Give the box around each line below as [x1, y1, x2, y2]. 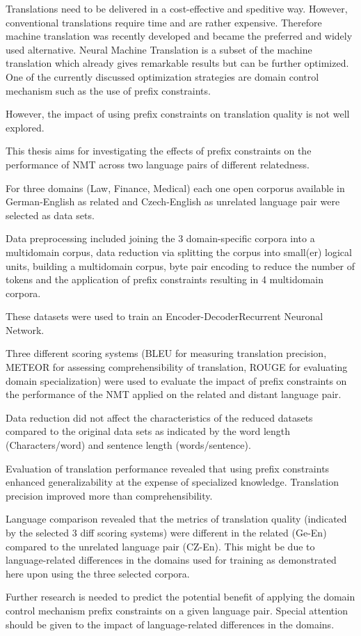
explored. [6, 120, 45, 134]
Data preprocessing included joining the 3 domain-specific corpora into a [6, 231, 315, 246]
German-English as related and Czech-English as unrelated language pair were [6, 194, 340, 209]
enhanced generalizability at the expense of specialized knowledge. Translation [6, 475, 339, 489]
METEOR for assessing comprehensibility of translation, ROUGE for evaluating [6, 360, 348, 374]
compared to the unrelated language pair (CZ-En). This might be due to [6, 539, 315, 553]
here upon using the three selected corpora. [6, 566, 190, 580]
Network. [6, 322, 45, 337]
